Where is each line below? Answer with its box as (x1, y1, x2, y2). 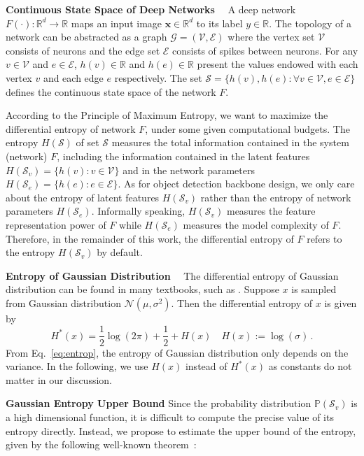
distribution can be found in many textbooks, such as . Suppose (6, 282, 279, 297)
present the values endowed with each (197, 57, 358, 71)
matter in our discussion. (6, 372, 112, 387)
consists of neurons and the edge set (6, 43, 160, 57)
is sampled (291, 282, 337, 297)
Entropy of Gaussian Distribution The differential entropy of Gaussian (6, 268, 339, 283)
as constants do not (268, 359, 352, 373)
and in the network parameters (122, 162, 255, 177)
